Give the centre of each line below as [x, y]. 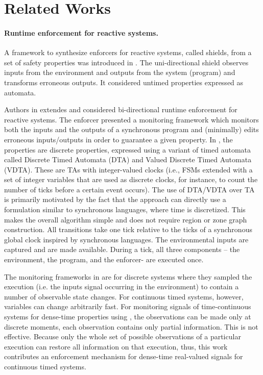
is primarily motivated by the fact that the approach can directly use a [115, 199]
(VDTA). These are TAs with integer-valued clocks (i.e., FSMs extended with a [128, 169]
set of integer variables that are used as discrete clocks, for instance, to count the [131, 179]
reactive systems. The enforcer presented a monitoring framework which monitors [131, 119]
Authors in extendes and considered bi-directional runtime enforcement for [121, 109]
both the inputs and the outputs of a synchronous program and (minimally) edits [131, 129]
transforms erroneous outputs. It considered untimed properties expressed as [124, 82]
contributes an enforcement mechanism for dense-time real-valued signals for [124, 356]
